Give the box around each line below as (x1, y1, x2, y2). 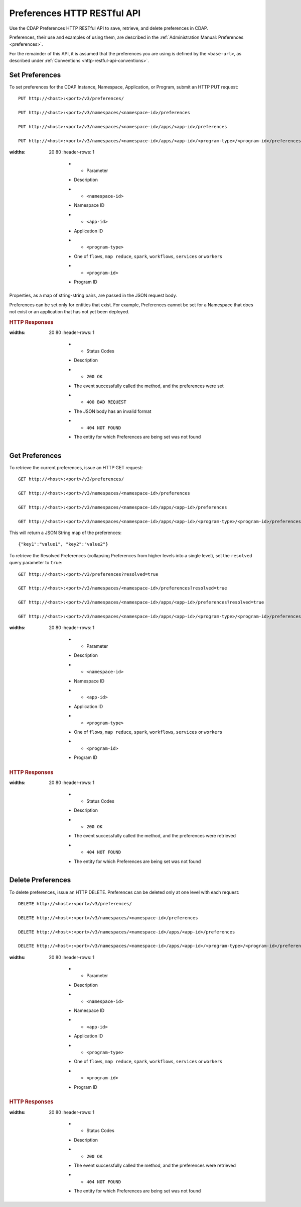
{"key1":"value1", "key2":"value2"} (18, 541, 108, 547)
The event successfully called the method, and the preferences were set (74, 383, 224, 389)
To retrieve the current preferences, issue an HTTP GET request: (9, 464, 143, 470)
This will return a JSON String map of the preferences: (9, 530, 122, 536)
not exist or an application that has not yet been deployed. (9, 309, 130, 315)
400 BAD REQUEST (86, 399, 126, 405)
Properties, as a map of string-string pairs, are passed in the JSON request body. (9, 292, 178, 299)
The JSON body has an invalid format (74, 408, 152, 414)
